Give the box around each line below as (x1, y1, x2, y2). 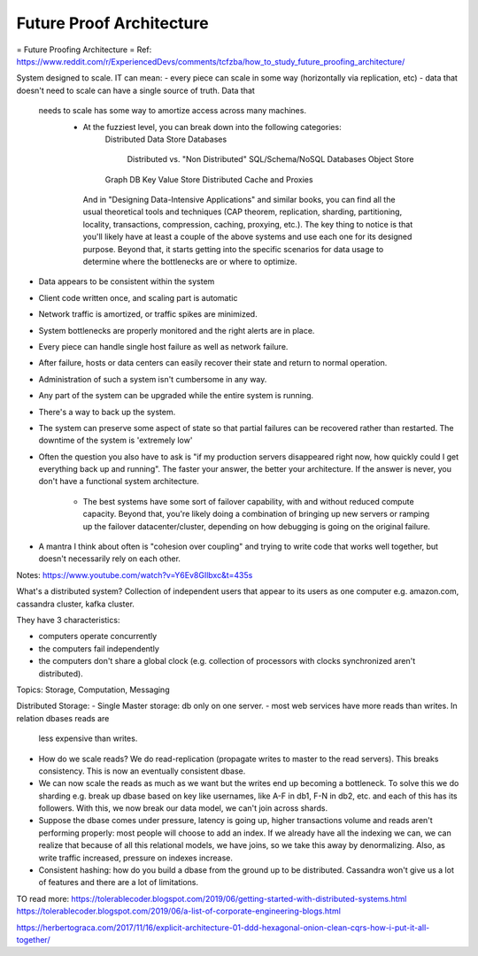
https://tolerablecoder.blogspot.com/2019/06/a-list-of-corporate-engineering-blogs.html (16, 906, 341, 916)
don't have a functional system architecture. (38, 476, 199, 487)
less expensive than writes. (38, 733, 138, 744)
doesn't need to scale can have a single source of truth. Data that (16, 85, 256, 96)
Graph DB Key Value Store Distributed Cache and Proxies (104, 173, 313, 185)
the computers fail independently (38, 643, 159, 654)
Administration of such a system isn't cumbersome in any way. (38, 374, 267, 384)
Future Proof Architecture (16, 13, 209, 33)
